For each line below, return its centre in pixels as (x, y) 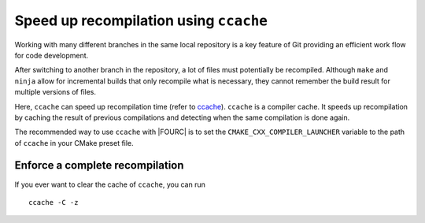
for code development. (52, 55)
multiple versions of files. (55, 92)
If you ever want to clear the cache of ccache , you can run (110, 184)
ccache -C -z (54, 202)
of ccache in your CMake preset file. (74, 143)
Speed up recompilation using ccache (141, 20)
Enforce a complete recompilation (99, 165)
